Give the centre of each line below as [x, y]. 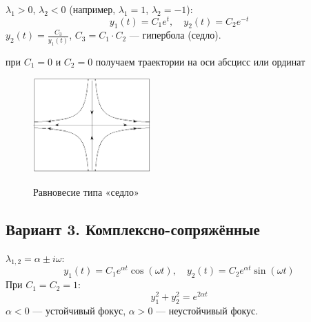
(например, [92, 9]
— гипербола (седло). [175, 35]
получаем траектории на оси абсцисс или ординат [200, 61]
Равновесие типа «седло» [86, 191]
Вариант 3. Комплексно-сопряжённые [133, 229]
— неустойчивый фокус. [207, 310]
